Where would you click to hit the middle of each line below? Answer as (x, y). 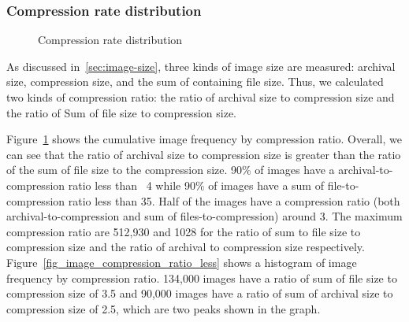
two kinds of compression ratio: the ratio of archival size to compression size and (201, 97)
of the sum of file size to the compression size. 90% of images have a (171, 170)
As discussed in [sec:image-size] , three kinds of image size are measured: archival (201, 66)
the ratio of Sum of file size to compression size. (122, 112)
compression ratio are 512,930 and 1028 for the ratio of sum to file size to (184, 231)
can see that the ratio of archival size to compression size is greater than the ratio (204, 154)
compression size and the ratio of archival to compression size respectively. (186, 247)
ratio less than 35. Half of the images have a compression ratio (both (234, 200)
